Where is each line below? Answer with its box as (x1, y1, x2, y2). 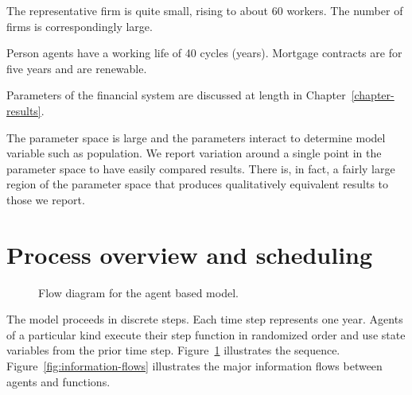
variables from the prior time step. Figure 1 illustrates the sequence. (6, 342, 340, 358)
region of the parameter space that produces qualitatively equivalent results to (6, 176, 389, 192)
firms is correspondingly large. (6, 17, 153, 34)
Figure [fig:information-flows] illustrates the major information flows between (6, 358, 383, 374)
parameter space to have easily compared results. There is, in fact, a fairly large (6, 160, 395, 176)
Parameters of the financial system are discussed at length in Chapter (6, 87, 346, 103)
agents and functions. (6, 373, 111, 389)
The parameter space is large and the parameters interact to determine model (6, 129, 386, 145)
